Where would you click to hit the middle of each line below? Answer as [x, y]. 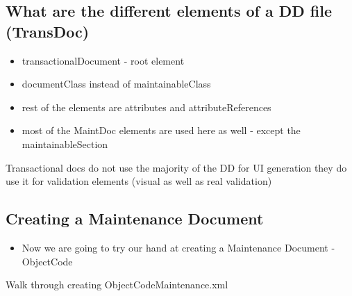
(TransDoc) [48, 31]
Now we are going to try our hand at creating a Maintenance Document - [178, 247]
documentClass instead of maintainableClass [116, 84]
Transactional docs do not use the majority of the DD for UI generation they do [176, 167]
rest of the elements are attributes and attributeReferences [146, 107]
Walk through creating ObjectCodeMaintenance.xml [117, 285]
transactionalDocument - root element [103, 60]
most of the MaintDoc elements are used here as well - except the [161, 130]
